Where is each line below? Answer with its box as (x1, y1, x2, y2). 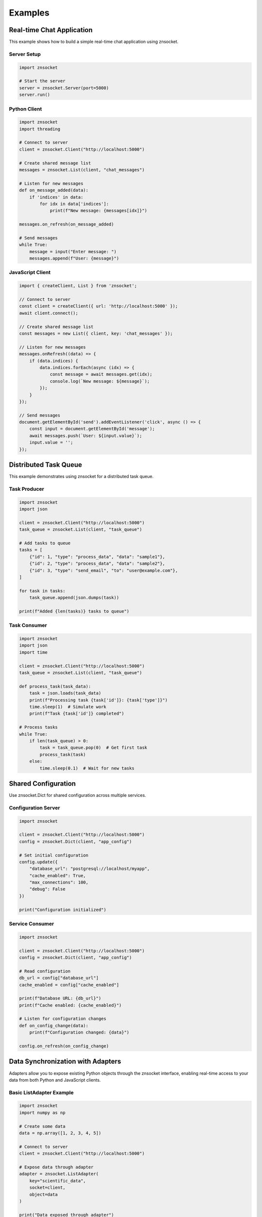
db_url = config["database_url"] (19, 975, 99, 981)
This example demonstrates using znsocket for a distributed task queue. (9, 474, 154, 479)
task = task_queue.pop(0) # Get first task (39, 745, 147, 751)
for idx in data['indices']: (39, 201, 109, 206)
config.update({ (19, 859, 58, 865)
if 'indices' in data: (29, 194, 83, 200)
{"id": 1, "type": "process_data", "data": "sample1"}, (29, 554, 165, 559)
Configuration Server (9, 804, 60, 811)
